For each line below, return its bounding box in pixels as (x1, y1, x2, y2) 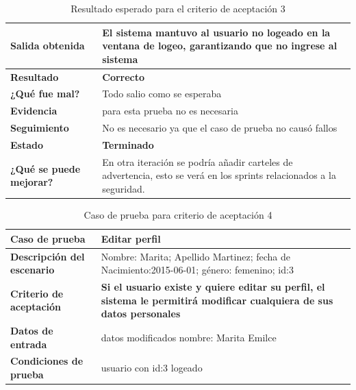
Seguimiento (10, 121, 69, 135)
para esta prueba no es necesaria (102, 103, 238, 118)
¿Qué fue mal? (10, 86, 80, 101)
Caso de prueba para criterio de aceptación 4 (84, 208, 272, 222)
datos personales (101, 306, 181, 321)
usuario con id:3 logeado (101, 361, 203, 375)
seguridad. (102, 182, 145, 196)
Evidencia (10, 103, 58, 118)
